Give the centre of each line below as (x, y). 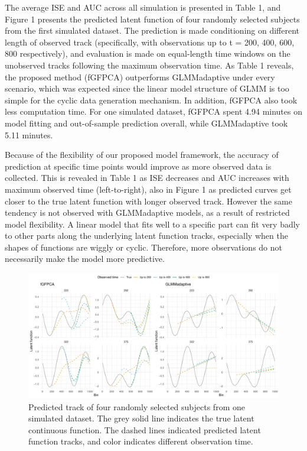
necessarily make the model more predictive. (85, 259)
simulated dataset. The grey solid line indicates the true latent (141, 418)
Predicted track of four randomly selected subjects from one (137, 406)
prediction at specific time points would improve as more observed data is (138, 166)
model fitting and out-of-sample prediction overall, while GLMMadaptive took (146, 123)
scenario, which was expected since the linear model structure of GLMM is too (147, 88)
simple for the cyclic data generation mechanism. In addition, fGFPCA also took (151, 100)
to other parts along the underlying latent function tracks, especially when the (146, 236)
